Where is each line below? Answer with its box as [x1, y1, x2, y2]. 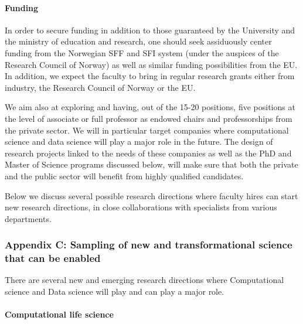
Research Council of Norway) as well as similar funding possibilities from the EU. [5, 58, 298, 70]
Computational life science [5, 308, 114, 320]
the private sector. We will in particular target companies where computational [5, 124, 289, 136]
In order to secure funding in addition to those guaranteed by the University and [5, 23, 295, 36]
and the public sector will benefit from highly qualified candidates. [5, 169, 244, 182]
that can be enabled [5, 251, 101, 265]
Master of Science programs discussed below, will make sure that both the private [5, 158, 298, 170]
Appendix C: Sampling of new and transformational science [5, 237, 292, 252]
